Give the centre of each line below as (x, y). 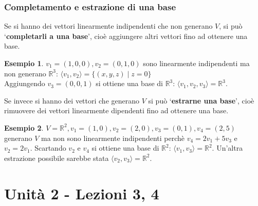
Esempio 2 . (24, 127)
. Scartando (48, 148)
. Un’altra (227, 148)
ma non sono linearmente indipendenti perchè (113, 138)
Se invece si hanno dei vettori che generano (72, 100)
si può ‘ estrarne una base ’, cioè (201, 100)
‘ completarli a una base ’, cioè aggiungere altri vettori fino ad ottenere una (126, 36)
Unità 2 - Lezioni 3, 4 (82, 193)
